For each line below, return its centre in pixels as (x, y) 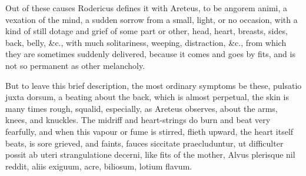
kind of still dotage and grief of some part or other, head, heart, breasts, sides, (147, 31)
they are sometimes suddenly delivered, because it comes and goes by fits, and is (150, 54)
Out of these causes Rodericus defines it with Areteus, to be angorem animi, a (147, 8)
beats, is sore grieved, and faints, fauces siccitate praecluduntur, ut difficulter (144, 143)
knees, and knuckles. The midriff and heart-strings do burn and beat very (138, 120)
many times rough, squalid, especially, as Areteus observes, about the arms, (142, 108)
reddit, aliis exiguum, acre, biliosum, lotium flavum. (99, 166)
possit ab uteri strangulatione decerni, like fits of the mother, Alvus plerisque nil (150, 155)
